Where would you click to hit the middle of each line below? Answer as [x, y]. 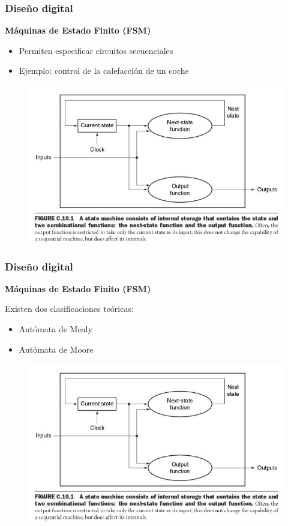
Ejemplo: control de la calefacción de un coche [104, 70]
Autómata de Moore [56, 349]
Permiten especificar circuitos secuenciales [96, 50]
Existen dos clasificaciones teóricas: [69, 309]
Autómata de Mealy [55, 329]
